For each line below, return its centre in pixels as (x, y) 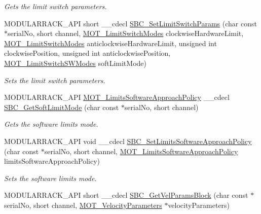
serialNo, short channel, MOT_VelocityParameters (83, 205)
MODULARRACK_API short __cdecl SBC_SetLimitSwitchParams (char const (130, 23)
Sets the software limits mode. (50, 178)
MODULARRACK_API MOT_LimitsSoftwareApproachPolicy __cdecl (117, 97)
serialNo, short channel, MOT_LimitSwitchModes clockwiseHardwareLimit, (126, 33)
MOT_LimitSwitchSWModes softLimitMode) (75, 63)
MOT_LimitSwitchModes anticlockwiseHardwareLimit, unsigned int (110, 43)
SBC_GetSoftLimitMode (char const (62, 107)
